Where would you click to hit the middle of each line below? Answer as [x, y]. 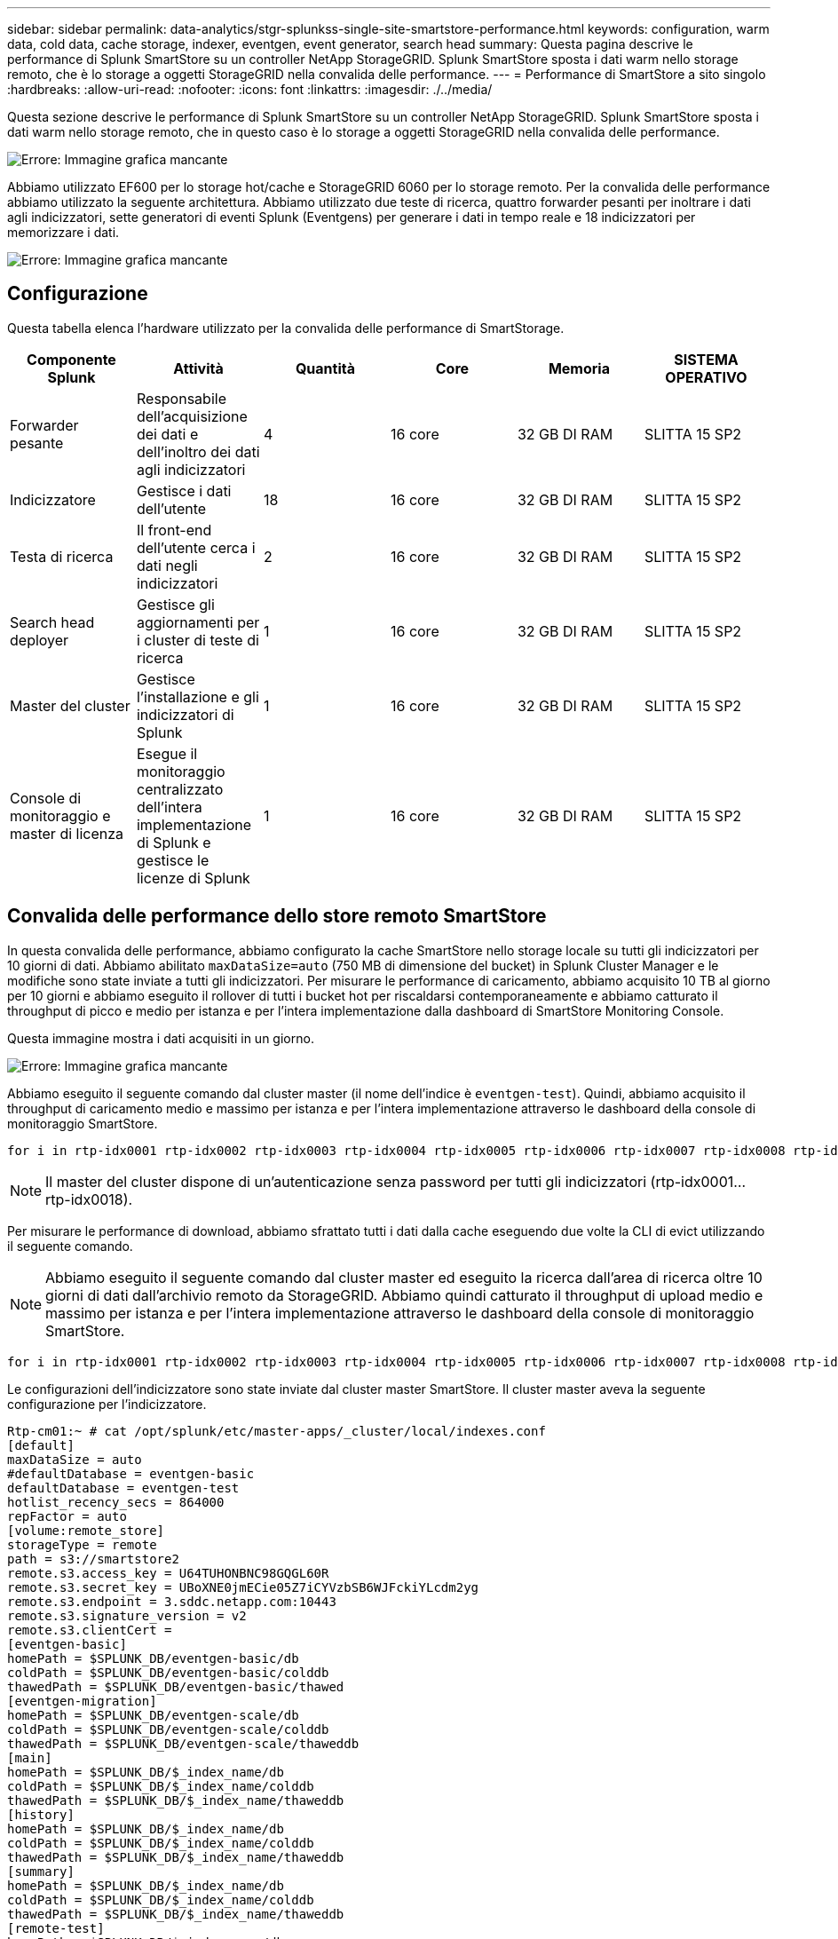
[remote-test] [56, 1928]
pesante [37, 443]
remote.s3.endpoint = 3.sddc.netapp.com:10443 [172, 1601]
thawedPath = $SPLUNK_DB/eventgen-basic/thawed [176, 1686]
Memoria [579, 368]
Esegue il [167, 753]
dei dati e [167, 434]
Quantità [325, 368]
